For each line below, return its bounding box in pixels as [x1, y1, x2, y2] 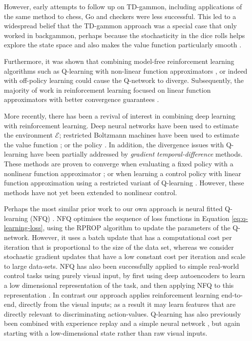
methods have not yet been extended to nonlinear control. [4, 187, 177, 197]
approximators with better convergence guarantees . [4, 94, 159, 104]
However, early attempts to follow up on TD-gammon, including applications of [4, 1, 242, 11]
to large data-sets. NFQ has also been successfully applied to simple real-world [4, 261, 239, 271]
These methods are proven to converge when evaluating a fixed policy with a [4, 158, 233, 168]
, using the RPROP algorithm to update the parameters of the [42, 222, 231, 233]
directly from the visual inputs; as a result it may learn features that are [19, 299, 236, 309]
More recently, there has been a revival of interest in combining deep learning [4, 110, 236, 120]
